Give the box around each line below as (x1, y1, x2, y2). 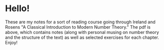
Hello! (5, 3, 30, 14)
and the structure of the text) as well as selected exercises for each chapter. (5, 34, 160, 40)
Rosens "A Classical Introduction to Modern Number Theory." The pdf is (5, 24, 151, 30)
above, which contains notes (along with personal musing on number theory (5, 29, 160, 35)
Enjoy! (5, 39, 18, 45)
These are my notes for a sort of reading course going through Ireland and (5, 19, 156, 25)
